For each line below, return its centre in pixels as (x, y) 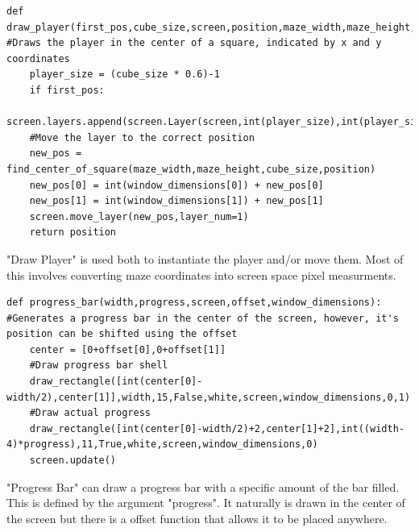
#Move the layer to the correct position (142, 137)
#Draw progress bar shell (99, 366)
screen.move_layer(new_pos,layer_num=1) (139, 216)
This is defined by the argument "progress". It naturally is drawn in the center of (206, 503)
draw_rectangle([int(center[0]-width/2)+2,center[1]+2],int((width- (217, 428)
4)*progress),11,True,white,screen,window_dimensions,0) (162, 445)
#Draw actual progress (90, 413)
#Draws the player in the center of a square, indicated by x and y (194, 43)
